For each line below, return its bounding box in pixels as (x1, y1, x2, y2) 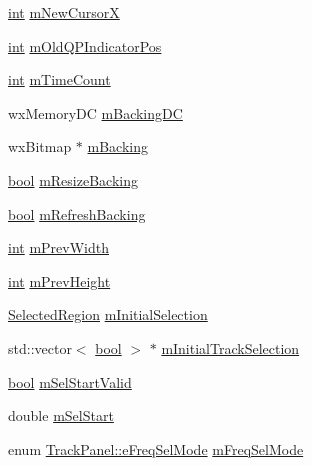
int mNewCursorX (8, 2, 120, 22)
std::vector (8, 337, 72, 358)
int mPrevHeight (8, 270, 111, 291)
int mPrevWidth (8, 237, 109, 258)
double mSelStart (8, 405, 114, 426)
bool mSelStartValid (8, 371, 132, 392)
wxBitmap (8, 136, 72, 157)
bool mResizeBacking (8, 169, 138, 190)
